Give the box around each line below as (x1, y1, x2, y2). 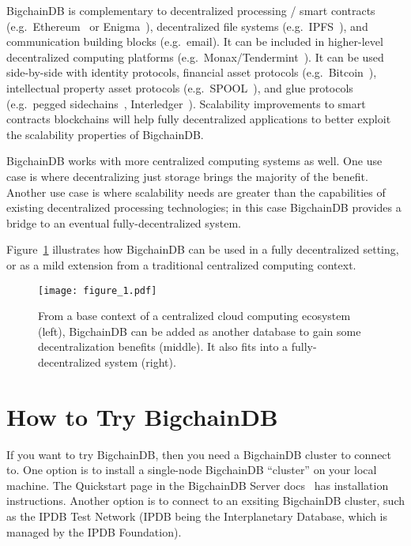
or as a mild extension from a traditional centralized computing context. (6, 256, 356, 273)
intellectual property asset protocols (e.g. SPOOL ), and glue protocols (6, 79, 353, 96)
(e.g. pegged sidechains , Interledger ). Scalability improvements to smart (6, 95, 366, 111)
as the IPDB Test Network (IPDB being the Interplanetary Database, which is (6, 508, 388, 525)
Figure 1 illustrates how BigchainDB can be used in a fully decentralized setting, (6, 241, 399, 258)
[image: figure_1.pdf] (38, 284, 157, 296)
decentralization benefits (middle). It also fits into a (38, 338, 288, 355)
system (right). (104, 353, 176, 370)
